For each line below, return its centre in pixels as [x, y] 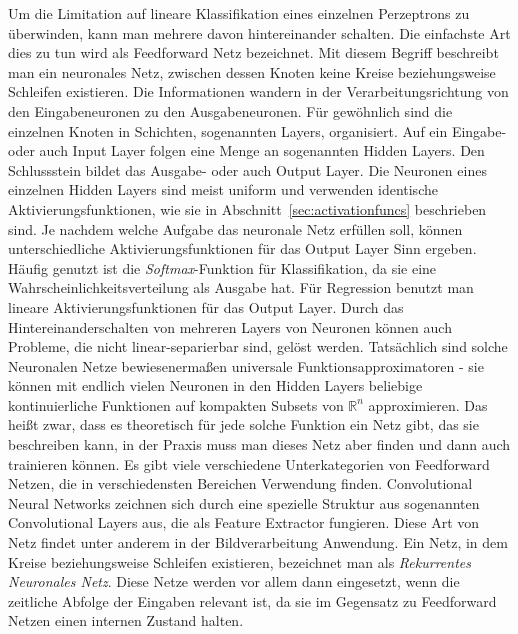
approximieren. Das [428, 404]
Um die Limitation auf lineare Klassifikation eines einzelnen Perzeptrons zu [239, 13]
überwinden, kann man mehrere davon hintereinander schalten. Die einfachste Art [259, 32]
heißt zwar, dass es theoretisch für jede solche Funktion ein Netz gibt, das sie [243, 424]
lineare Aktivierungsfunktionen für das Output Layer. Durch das [206, 306]
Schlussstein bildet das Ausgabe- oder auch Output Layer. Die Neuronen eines [247, 169]
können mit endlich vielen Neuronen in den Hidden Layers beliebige [215, 385]
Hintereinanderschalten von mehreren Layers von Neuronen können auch [230, 326]
